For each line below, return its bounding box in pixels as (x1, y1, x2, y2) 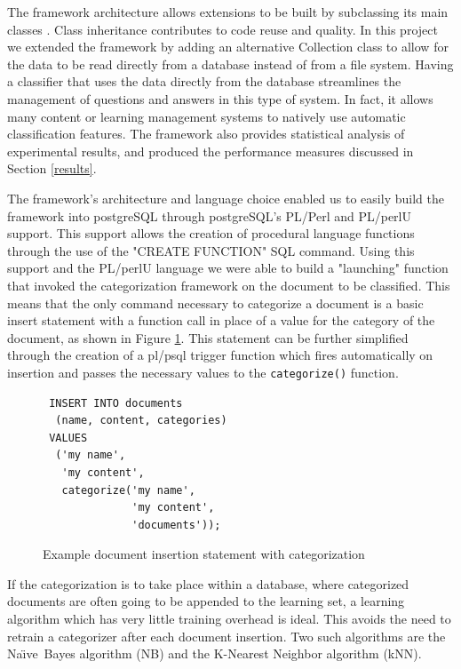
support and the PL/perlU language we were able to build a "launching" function (7, 259, 449, 277)
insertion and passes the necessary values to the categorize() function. (7, 362, 399, 381)
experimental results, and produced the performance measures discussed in (7, 141, 414, 160)
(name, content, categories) (55, 414, 227, 427)
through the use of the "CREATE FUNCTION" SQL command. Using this (7, 241, 415, 259)
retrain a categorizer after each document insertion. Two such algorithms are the (7, 626, 446, 645)
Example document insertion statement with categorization (43, 545, 365, 563)
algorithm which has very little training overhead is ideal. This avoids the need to (7, 609, 451, 628)
